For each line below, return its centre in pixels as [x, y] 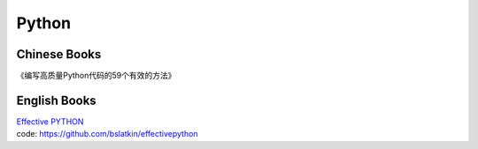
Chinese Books [59, 54]
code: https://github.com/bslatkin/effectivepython [107, 134]
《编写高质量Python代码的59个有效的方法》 [96, 76]
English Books [56, 100]
